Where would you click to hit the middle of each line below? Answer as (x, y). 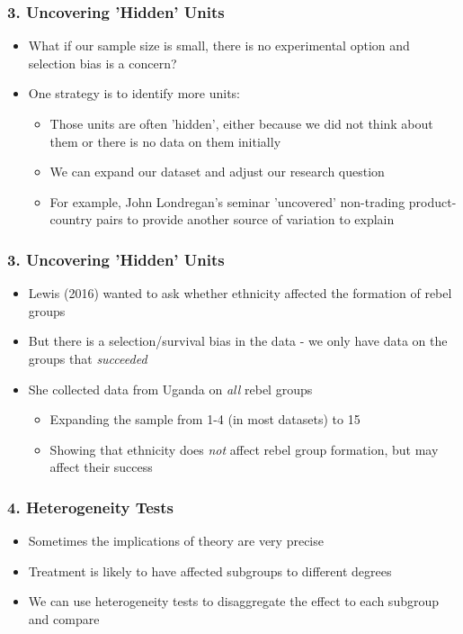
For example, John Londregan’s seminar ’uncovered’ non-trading (227, 201)
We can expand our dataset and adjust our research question (217, 172)
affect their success (101, 467)
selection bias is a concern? (102, 63)
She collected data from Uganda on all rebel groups (170, 389)
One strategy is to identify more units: (134, 93)
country (71, 219)
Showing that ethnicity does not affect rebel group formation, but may (244, 449)
